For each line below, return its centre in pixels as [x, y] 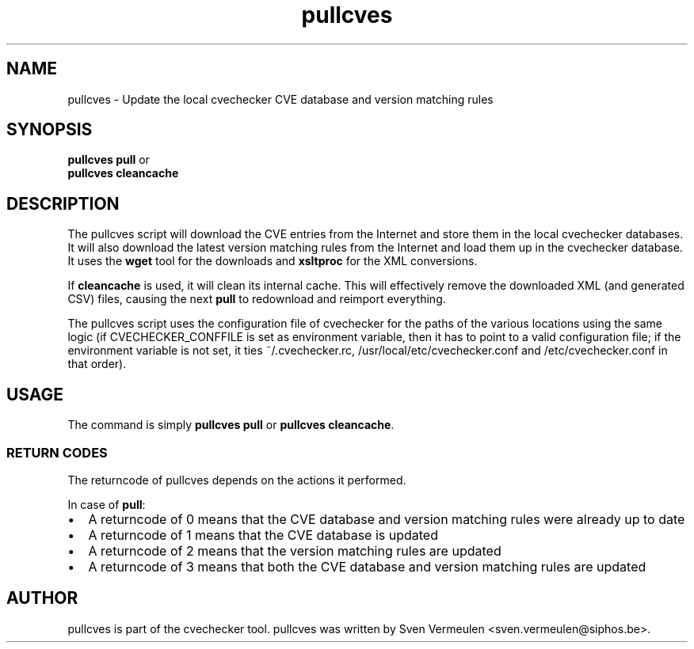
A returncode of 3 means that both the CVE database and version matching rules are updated [367, 566]
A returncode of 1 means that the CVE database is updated [263, 535]
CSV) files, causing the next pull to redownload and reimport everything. [257, 299]
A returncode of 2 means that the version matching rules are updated [295, 550]
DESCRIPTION [63, 203]
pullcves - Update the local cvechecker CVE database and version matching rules [280, 99]
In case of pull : [107, 504]
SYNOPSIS [50, 130]
